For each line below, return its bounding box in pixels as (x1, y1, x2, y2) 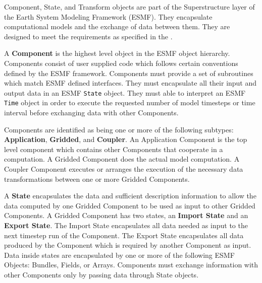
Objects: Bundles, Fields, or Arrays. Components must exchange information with (4, 259, 258, 270)
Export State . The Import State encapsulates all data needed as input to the (4, 220, 248, 230)
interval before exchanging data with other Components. (4, 107, 179, 118)
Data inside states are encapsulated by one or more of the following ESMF (4, 249, 235, 260)
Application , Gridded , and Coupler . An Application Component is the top (4, 134, 247, 145)
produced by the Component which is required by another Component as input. (4, 240, 251, 250)
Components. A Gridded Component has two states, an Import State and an (4, 210, 248, 221)
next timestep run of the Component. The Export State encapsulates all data (4, 230, 244, 240)
